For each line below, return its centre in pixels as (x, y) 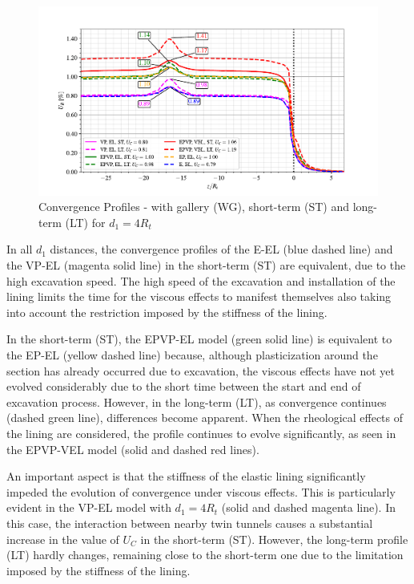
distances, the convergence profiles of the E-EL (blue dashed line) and (221, 249)
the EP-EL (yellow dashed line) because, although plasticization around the (192, 354)
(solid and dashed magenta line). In (309, 507)
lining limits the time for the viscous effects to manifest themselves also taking (199, 296)
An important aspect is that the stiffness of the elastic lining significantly (186, 476)
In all (20, 249)
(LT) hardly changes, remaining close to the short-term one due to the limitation (205, 555)
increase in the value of (63, 539)
